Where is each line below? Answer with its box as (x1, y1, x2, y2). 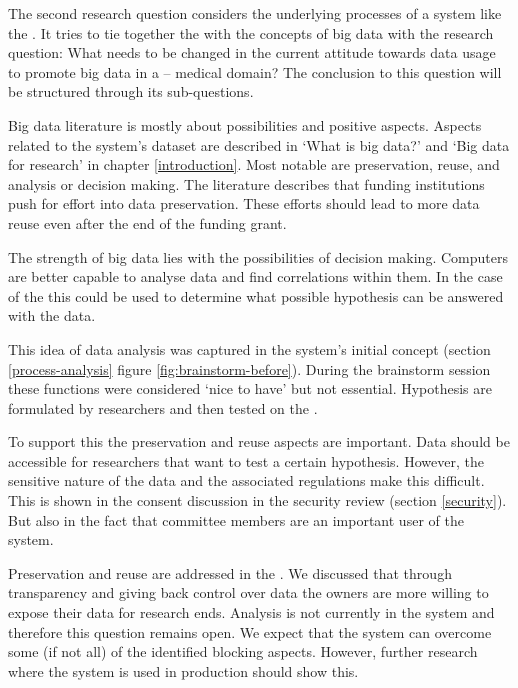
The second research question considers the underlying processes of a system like (8, 3, 502, 23)
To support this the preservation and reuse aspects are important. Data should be (8, 431, 510, 452)
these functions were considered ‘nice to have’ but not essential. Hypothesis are (8, 378, 493, 399)
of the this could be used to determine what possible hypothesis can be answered (8, 285, 504, 306)
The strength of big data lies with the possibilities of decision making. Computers (8, 246, 508, 267)
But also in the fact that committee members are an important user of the (8, 509, 464, 530)
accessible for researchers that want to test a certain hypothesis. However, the (8, 450, 484, 471)
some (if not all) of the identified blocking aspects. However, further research (8, 641, 478, 662)
